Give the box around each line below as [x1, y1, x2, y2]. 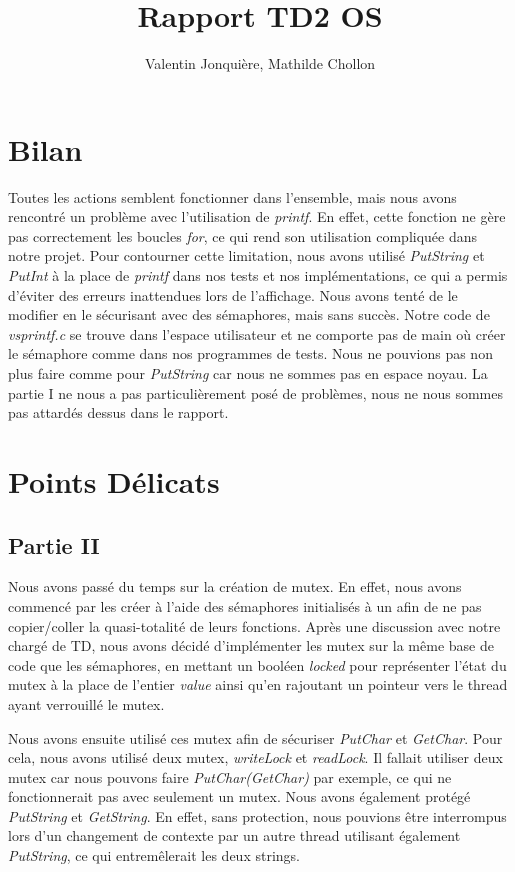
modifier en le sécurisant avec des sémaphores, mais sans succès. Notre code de [8, 304, 490, 325]
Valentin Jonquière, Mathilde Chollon [144, 53, 376, 74]
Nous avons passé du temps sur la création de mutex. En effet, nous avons [8, 576, 462, 597]
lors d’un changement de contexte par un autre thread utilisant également [8, 825, 461, 846]
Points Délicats [8, 460, 220, 501]
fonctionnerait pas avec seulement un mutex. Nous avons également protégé [8, 786, 471, 807]
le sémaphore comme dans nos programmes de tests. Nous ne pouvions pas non [8, 343, 493, 364]
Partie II [8, 529, 100, 560]
